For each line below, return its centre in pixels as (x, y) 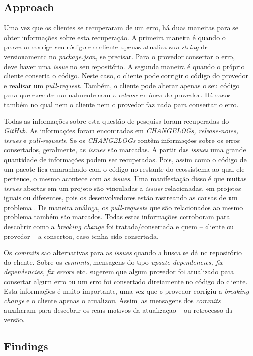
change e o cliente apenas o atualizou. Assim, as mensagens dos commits (112, 300)
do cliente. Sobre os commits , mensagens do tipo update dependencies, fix (114, 262)
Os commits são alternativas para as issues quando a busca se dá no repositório (123, 252)
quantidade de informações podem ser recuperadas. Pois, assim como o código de (125, 159)
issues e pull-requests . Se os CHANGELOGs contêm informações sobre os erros (122, 140)
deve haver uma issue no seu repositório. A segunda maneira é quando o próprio (124, 66)
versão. (14, 320)
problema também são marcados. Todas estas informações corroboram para (117, 217)
